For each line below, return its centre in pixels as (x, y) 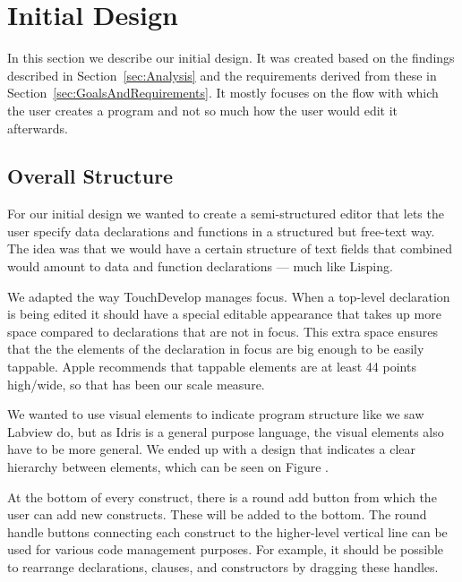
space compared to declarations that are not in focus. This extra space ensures (222, 331)
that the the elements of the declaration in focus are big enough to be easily (216, 349)
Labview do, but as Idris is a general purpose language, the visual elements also (226, 431)
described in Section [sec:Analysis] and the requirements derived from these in (222, 75)
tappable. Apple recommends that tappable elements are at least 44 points (212, 367)
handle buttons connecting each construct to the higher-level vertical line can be (227, 531)
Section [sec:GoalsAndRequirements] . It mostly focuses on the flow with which (223, 93)
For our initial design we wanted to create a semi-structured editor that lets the (226, 214)
